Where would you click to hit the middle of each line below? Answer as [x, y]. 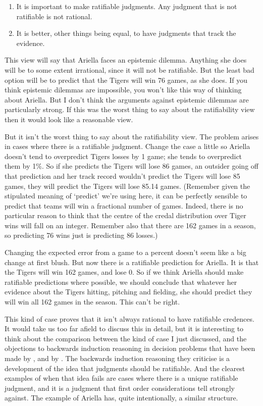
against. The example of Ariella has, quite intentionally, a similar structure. [121, 398]
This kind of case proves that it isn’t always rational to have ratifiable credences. [129, 318]
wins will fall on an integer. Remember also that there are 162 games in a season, [130, 225]
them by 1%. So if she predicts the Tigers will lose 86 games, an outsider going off [131, 166]
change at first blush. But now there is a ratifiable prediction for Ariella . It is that [132, 262]
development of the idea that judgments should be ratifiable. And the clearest [125, 368]
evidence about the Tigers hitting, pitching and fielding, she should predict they [128, 292]
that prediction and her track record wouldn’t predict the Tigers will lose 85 [122, 175]
